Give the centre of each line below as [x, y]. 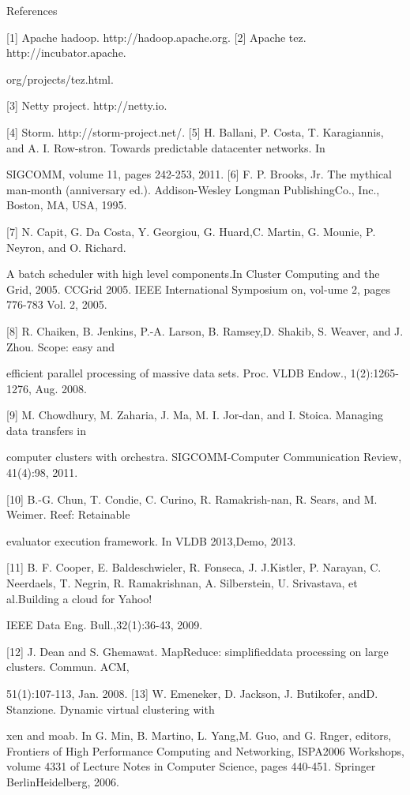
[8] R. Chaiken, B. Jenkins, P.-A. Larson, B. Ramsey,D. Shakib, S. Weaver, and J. [205, 330]
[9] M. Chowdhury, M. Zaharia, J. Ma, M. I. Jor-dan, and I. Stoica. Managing [195, 415]
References [32, 10]
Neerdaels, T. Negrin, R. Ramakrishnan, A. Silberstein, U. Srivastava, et [182, 583]
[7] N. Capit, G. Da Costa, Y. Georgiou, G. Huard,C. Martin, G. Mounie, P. [191, 231]
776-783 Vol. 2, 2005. [57, 304]
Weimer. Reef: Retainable [68, 514]
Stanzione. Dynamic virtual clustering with [111, 709]
